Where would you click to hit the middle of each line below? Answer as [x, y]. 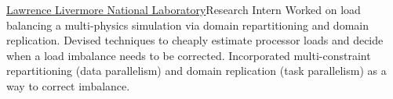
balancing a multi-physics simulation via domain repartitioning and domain [187, 25]
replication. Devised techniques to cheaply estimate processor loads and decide [195, 40]
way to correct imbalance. [68, 85]
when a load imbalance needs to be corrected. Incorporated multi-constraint [189, 55]
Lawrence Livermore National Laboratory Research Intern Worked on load [184, 9]
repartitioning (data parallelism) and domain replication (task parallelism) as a [196, 71]
